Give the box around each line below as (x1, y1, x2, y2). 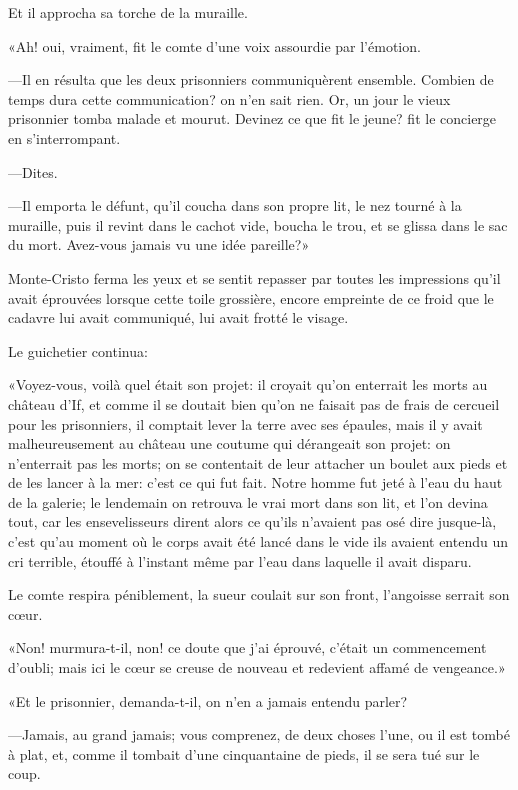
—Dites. (8, 161, 58, 182)
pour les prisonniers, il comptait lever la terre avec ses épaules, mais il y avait (8, 413, 483, 434)
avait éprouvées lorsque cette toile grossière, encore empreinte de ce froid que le (8, 287, 494, 308)
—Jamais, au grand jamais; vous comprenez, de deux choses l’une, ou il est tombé (8, 724, 510, 745)
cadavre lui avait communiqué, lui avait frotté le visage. (8, 307, 349, 328)
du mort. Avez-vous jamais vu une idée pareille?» (8, 234, 310, 255)
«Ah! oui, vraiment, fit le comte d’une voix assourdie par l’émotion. (8, 35, 421, 56)
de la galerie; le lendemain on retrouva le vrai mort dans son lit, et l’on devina (8, 491, 488, 512)
